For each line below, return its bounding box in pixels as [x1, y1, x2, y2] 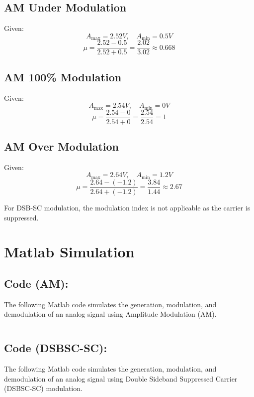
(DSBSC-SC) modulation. [4, 383, 83, 394]
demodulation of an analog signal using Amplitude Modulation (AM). [4, 309, 217, 319]
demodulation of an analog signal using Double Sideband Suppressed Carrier [4, 373, 238, 384]
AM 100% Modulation [4, 69, 122, 84]
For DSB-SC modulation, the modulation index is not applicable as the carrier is [4, 202, 251, 212]
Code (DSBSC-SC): [4, 340, 107, 356]
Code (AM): [4, 275, 69, 291]
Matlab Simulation [4, 241, 135, 262]
